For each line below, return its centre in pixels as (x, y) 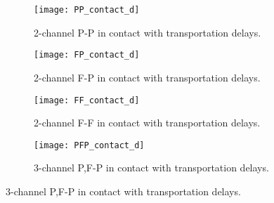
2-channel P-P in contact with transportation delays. (148, 32)
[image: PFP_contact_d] (89, 145)
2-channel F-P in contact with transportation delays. (147, 77)
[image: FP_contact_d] (87, 55)
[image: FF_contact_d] (87, 100)
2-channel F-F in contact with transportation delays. (147, 123)
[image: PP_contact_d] (87, 10)
